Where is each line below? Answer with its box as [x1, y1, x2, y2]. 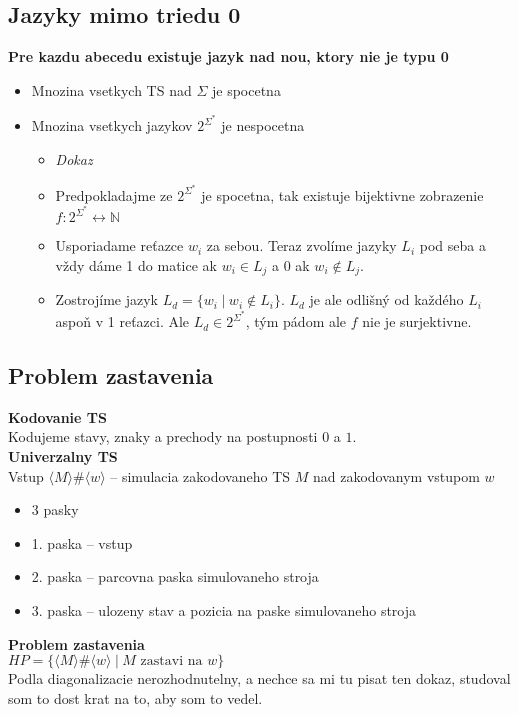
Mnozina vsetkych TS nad [31, 79, 192, 100]
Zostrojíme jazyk [55, 289, 158, 310]
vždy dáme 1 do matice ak [55, 254, 217, 275]
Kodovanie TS [8, 406, 107, 427]
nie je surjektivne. [362, 311, 472, 332]
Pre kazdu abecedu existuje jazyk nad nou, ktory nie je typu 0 [8, 46, 449, 67]
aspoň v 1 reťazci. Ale [55, 311, 190, 332]
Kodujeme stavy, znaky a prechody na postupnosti [8, 426, 318, 447]
